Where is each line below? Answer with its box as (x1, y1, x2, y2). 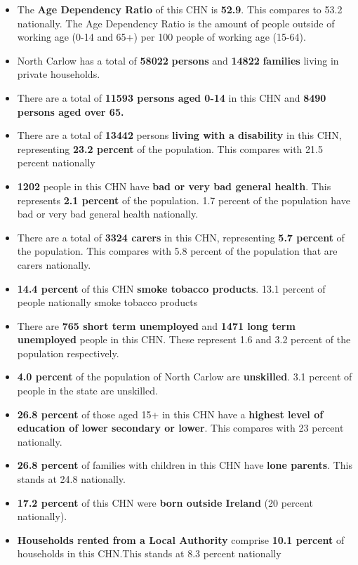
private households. (17, 67, 100, 81)
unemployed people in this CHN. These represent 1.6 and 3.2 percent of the (17, 332, 351, 347)
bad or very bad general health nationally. (17, 206, 199, 221)
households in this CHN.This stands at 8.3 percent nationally (17, 546, 281, 561)
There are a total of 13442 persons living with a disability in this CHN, (17, 128, 342, 142)
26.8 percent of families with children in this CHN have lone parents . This (17, 458, 352, 472)
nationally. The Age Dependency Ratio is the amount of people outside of (17, 15, 335, 30)
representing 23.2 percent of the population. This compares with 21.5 (17, 141, 323, 156)
